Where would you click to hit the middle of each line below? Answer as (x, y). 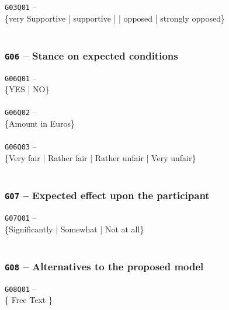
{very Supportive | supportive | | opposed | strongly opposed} (115, 18)
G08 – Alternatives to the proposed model (104, 266)
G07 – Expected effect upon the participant (107, 195)
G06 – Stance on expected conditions (91, 55)
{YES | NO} (27, 89)
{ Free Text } (29, 300)
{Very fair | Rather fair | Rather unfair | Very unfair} (100, 157)
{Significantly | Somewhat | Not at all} (74, 229)
